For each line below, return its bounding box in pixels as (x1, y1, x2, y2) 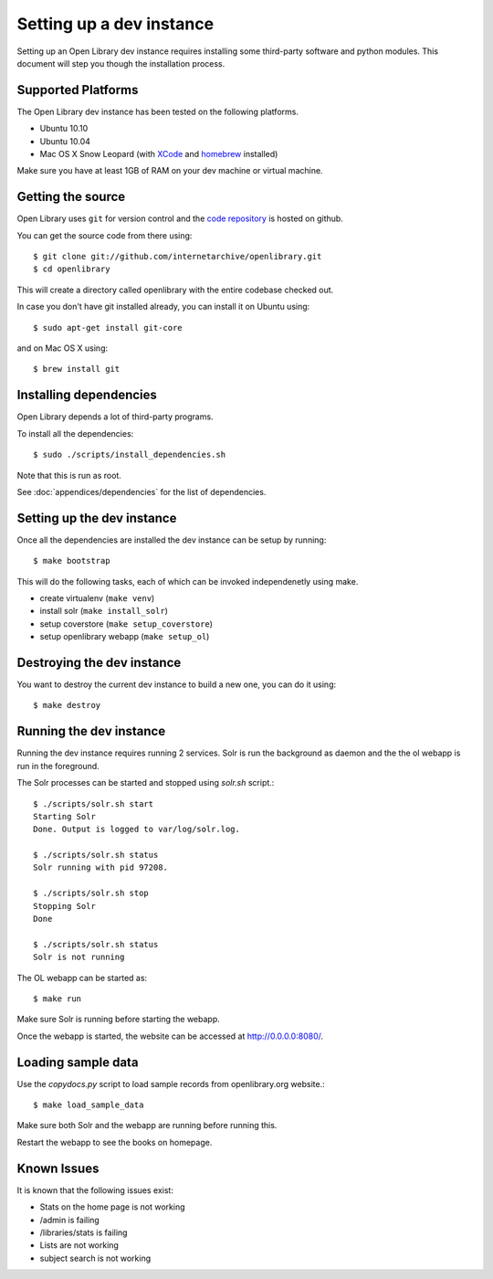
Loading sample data (16, 1054, 139, 1070)
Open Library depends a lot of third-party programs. (16, 411, 214, 422)
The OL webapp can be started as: (16, 972, 148, 983)
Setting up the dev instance (16, 510, 177, 525)
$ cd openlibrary (33, 264, 110, 274)
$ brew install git (33, 364, 121, 375)
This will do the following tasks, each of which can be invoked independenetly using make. (16, 576, 359, 587)
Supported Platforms (16, 82, 139, 98)
